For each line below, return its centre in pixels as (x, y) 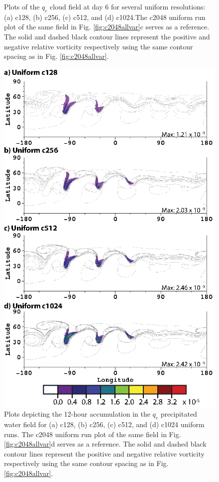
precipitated (179, 414)
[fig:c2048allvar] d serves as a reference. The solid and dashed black (105, 444)
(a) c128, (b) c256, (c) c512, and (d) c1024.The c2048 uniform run (105, 17)
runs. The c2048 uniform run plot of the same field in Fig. (93, 434)
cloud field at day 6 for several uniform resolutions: (128, 6)
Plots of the (22, 6)
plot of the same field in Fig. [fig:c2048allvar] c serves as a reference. (107, 27)
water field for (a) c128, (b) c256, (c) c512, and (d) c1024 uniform (104, 424)
